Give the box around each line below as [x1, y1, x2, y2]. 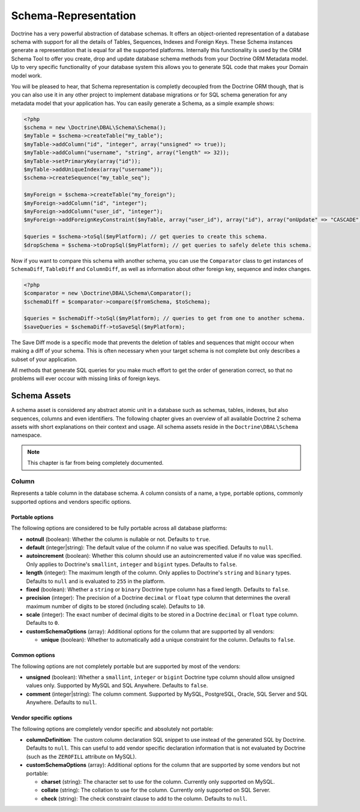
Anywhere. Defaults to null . [26, 699, 97, 706]
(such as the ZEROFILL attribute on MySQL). [26, 753, 137, 760]
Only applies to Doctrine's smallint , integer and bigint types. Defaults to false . [26, 561, 237, 568]
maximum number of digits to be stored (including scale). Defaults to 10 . [26, 603, 205, 610]
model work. [11, 72, 42, 79]
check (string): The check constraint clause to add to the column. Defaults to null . [41, 795, 248, 802]
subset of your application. [11, 356, 77, 363]
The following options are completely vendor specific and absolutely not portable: [11, 725, 214, 732]
